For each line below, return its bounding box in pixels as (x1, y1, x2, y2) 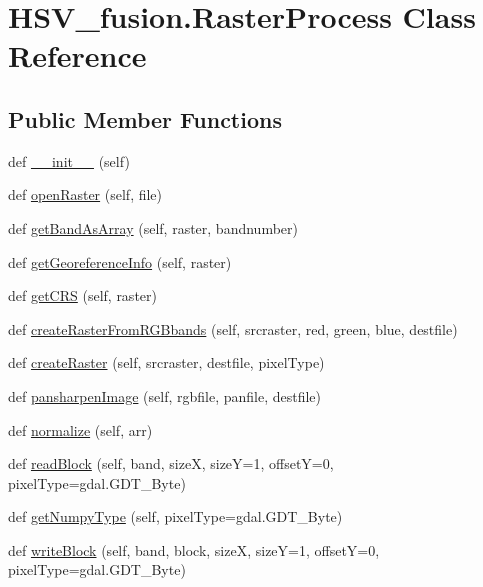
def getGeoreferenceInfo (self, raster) (8, 251, 232, 272)
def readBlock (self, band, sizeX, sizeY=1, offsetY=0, (8, 453, 334, 474)
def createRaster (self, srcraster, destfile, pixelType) (8, 352, 325, 373)
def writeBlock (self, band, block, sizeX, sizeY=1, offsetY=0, (8, 539, 380, 560)
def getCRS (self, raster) (8, 285, 157, 306)
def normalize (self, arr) (8, 419, 153, 440)
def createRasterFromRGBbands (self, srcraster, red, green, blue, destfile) (8, 318, 458, 339)
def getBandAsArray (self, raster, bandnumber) (8, 217, 298, 238)
